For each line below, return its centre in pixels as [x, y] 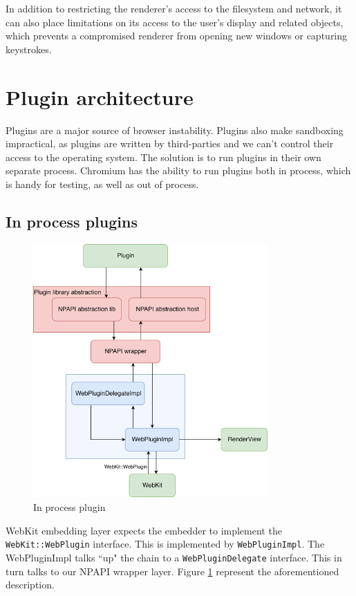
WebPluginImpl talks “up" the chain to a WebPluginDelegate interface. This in [174, 557]
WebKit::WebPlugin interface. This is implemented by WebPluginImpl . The [165, 544]
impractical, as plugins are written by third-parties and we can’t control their [170, 143]
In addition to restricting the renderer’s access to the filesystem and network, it [174, 8]
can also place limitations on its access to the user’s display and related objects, [175, 22]
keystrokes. [29, 49]
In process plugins [72, 221]
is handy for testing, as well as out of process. [102, 184]
